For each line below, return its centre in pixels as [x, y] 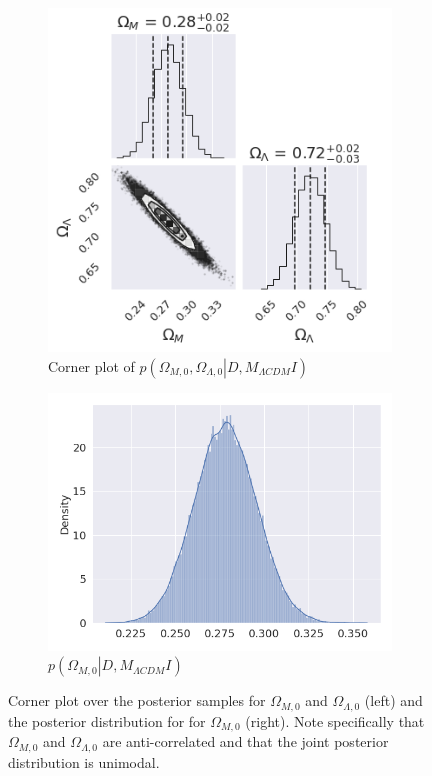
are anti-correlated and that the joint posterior [245, 741]
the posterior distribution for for [107, 720]
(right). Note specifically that [335, 720]
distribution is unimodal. [84, 761]
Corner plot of [91, 365]
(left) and [393, 700]
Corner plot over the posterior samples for [137, 700]
